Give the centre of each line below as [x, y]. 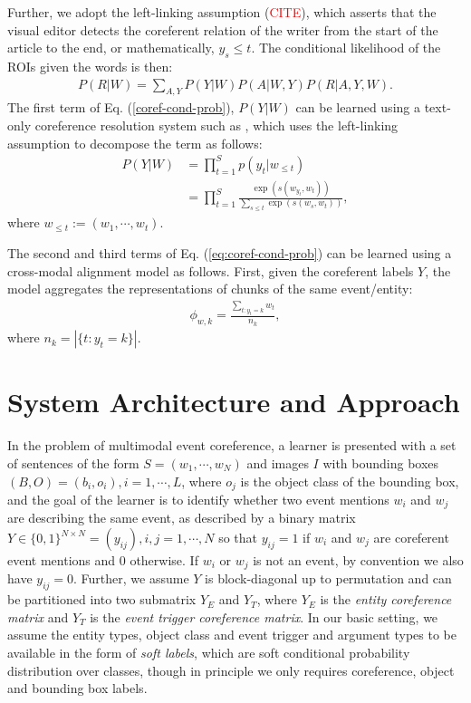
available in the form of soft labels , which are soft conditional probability [209, 653]
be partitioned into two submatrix [102, 599]
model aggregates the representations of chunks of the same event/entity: [210, 289]
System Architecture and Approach [234, 402]
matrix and [38, 616]
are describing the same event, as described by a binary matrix [182, 518]
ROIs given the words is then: [90, 66]
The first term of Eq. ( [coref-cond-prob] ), [121, 107]
